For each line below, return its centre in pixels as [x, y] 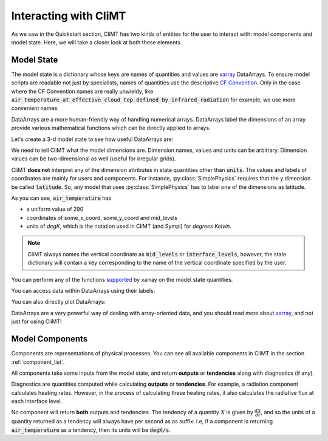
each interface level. [37, 402]
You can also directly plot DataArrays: [58, 302]
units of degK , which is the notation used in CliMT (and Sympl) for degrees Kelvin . [129, 226]
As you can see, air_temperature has [61, 198]
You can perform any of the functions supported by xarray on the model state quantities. [122, 279]
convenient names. [35, 108]
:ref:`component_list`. [38, 362]
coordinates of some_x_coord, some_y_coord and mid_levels [102, 217]
